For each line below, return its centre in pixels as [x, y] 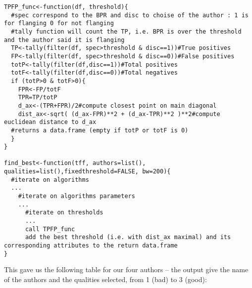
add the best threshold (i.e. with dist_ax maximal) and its [128, 237]
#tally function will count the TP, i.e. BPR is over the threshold [126, 31]
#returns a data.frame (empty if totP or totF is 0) [100, 130]
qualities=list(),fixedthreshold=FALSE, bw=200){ [87, 172]
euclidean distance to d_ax [50, 122]
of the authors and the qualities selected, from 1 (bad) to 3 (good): [105, 279]
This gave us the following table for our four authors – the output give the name [126, 269]
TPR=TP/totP [38, 98]
